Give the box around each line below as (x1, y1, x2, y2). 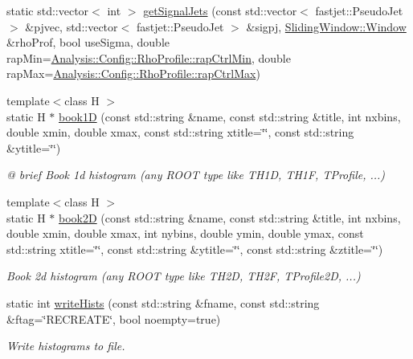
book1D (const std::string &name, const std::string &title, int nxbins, (59, 108, 401, 124)
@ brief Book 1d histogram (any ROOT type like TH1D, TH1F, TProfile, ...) (6, 166, 386, 183)
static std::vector (6, 2, 89, 18)
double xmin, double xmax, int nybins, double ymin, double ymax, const (6, 225, 364, 242)
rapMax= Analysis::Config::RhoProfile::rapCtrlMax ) (6, 65, 260, 82)
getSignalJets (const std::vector (143, 2, 297, 18)
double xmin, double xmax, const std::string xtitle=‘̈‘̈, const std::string (6, 124, 354, 141)
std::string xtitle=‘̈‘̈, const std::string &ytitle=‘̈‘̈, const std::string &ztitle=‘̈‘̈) (6, 240, 383, 257)
